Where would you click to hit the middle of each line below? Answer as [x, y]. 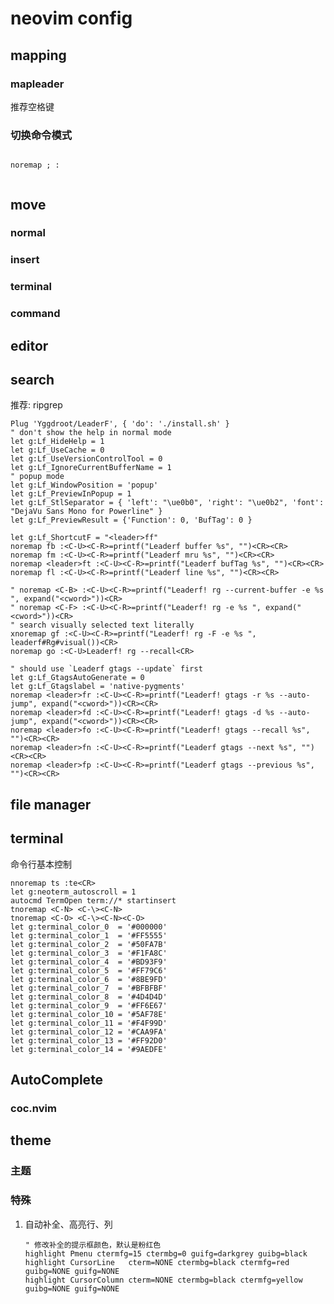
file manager [51, 804]
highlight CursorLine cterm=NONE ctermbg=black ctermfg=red [157, 1262]
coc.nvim [33, 1108]
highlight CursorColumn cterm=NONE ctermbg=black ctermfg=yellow [163, 1280]
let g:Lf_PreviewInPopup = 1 [71, 494]
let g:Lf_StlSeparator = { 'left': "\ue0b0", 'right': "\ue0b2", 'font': [167, 503]
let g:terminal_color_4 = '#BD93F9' [89, 962]
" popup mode [37, 477]
